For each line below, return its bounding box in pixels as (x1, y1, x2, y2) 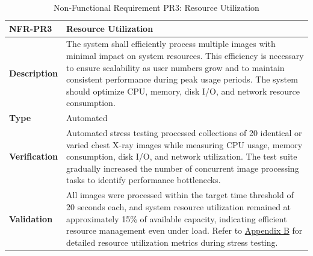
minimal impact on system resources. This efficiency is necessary (66, 49, 304, 62)
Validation (9, 212, 53, 225)
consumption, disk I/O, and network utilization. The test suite (66, 150, 297, 163)
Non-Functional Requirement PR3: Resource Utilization (54, 1, 259, 13)
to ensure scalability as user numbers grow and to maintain (66, 61, 285, 73)
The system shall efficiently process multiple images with (66, 37, 276, 50)
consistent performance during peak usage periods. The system (66, 73, 298, 86)
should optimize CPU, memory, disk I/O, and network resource (66, 84, 300, 97)
